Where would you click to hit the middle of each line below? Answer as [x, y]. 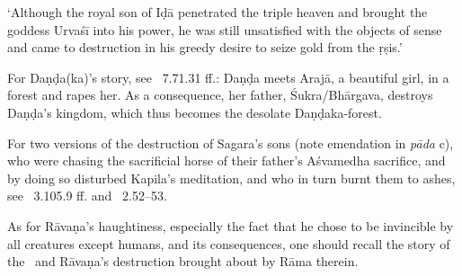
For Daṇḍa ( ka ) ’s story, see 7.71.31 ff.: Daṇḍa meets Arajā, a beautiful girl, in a [228, 77]
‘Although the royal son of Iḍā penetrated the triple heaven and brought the [218, 12]
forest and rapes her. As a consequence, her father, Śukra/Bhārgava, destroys [220, 95]
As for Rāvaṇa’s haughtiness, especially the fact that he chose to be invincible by [231, 225]
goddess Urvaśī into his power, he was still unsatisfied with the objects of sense [225, 29]
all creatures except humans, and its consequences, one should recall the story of [229, 243]
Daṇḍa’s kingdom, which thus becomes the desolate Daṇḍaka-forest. [195, 112]
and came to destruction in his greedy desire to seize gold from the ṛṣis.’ [205, 47]
